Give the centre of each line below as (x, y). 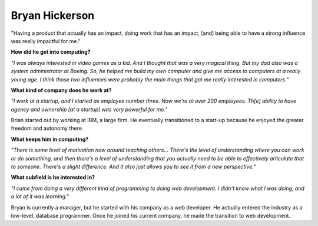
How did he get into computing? (51, 52)
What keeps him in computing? (50, 139)
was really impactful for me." (46, 41)
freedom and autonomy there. (47, 128)
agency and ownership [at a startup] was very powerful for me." (89, 109)
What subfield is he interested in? (53, 178)
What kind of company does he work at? (61, 90)
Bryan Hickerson (53, 15)
